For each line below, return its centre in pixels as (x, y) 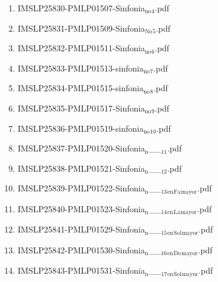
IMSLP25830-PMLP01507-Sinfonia (81, 8)
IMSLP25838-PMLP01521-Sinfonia (81, 168)
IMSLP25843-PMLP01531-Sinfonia (81, 270)
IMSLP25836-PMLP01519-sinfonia (80, 128)
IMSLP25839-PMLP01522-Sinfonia (81, 188)
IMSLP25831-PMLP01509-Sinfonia (81, 28)
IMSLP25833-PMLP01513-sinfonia (80, 68)
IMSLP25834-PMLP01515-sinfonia (80, 88)
